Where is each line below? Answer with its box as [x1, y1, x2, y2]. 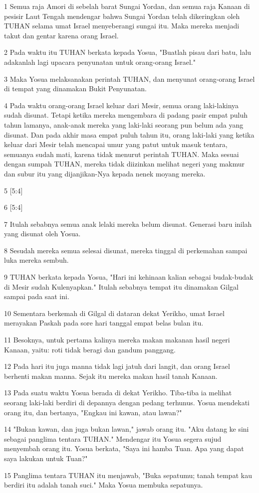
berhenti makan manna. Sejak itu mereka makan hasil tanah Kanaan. [4, 370, 218, 381]
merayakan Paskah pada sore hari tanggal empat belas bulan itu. [4, 318, 204, 328]
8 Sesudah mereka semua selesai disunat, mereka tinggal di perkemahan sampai [4, 245, 248, 255]
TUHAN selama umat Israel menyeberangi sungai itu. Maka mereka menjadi [4, 20, 240, 31]
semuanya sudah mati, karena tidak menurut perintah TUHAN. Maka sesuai [4, 149, 239, 159]
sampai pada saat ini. [4, 291, 69, 302]
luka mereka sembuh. [4, 255, 69, 265]
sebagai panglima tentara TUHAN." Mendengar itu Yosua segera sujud [4, 433, 222, 444]
